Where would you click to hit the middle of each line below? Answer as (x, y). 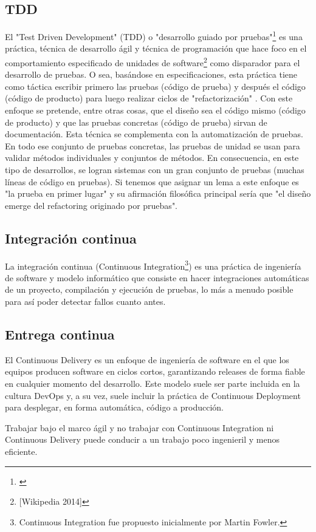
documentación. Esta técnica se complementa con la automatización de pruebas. (154, 134)
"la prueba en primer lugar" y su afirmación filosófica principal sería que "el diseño (158, 193)
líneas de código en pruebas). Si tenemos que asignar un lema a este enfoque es (152, 181)
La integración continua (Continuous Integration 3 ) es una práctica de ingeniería (153, 265)
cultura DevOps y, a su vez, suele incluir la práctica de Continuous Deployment (153, 395)
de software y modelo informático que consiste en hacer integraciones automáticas (157, 277)
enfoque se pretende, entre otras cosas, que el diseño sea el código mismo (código (155, 110)
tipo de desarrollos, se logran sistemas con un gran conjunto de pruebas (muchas (155, 170)
